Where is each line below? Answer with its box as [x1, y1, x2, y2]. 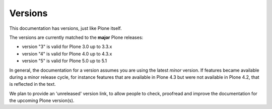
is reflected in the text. [9, 81, 56, 87]
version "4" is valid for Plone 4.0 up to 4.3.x [22, 50, 112, 57]
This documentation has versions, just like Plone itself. [9, 25, 122, 31]
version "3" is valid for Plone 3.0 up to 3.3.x [22, 43, 112, 50]
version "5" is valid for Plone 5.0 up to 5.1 [22, 58, 107, 64]
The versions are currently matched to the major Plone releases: [9, 34, 144, 40]
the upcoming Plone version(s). [9, 97, 75, 103]
